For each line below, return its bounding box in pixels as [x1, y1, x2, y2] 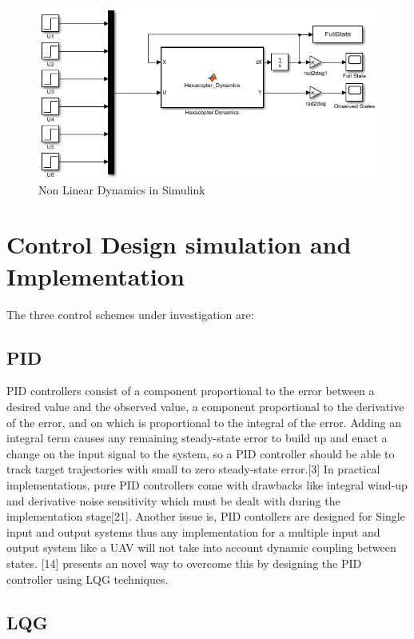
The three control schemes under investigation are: [6, 306, 254, 322]
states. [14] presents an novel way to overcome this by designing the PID [6, 554, 362, 571]
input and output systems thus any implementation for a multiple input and [6, 523, 380, 540]
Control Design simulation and [6, 228, 352, 261]
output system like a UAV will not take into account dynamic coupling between [6, 539, 396, 556]
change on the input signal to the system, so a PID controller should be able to [6, 445, 395, 461]
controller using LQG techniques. [6, 570, 169, 587]
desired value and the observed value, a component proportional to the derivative [6, 398, 404, 414]
